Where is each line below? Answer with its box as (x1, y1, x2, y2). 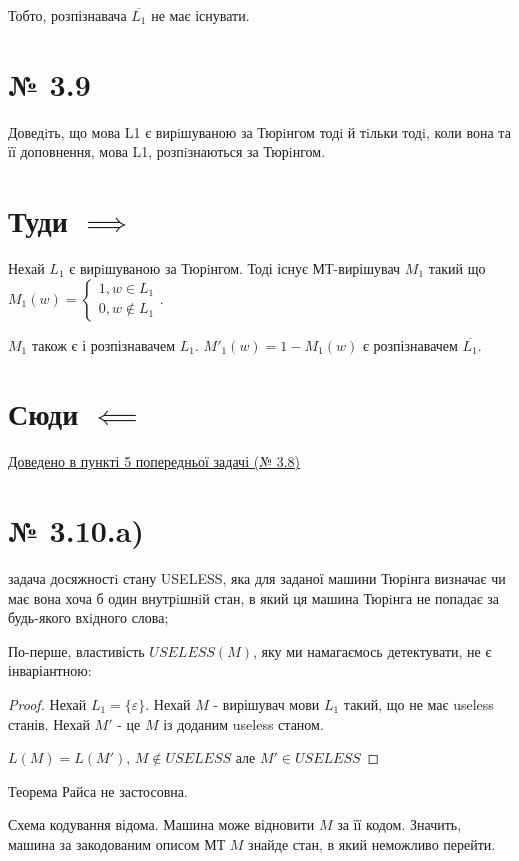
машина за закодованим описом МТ (8, 834, 226, 854)
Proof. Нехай (8, 694, 87, 715)
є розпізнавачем (362, 334, 458, 355)
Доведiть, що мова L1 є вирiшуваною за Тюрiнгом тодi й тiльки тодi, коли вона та (8, 121, 511, 142)
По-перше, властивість (8, 640, 145, 661)
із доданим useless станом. (163, 713, 324, 734)
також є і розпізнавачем (31, 334, 176, 355)
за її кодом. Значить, (337, 814, 462, 835)
